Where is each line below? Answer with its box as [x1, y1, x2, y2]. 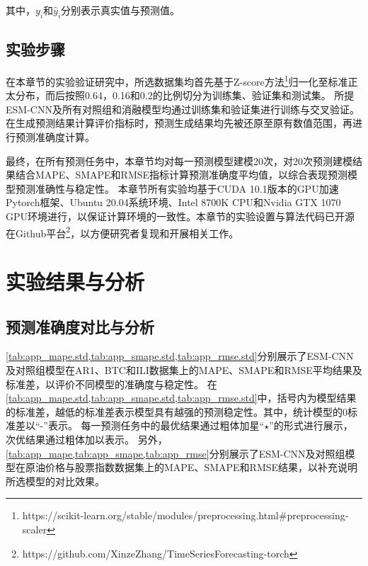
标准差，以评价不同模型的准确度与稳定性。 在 [6, 376, 217, 391]
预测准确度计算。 [15, 130, 95, 145]
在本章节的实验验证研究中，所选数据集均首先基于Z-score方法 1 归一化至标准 [6, 72, 348, 89]
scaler [22, 521, 47, 536]
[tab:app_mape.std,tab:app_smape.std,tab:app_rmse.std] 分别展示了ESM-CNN [6, 349, 354, 363]
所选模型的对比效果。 [6, 473, 105, 488]
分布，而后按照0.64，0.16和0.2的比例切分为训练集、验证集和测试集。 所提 [15, 88, 355, 103]
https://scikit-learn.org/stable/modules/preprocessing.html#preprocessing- [22, 508, 349, 523]
